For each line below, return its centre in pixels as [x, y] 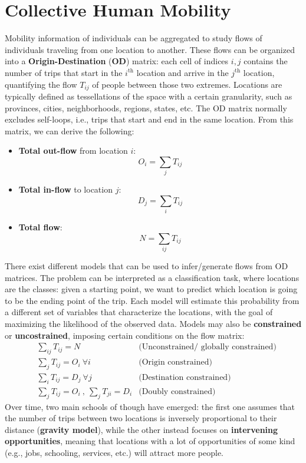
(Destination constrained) [185, 377]
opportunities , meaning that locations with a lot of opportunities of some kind [150, 441]
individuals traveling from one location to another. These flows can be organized [150, 49]
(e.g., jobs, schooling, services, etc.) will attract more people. [114, 452]
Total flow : [40, 227]
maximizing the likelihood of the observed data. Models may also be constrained [153, 324]
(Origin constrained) [175, 363]
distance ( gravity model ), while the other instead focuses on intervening [142, 429]
